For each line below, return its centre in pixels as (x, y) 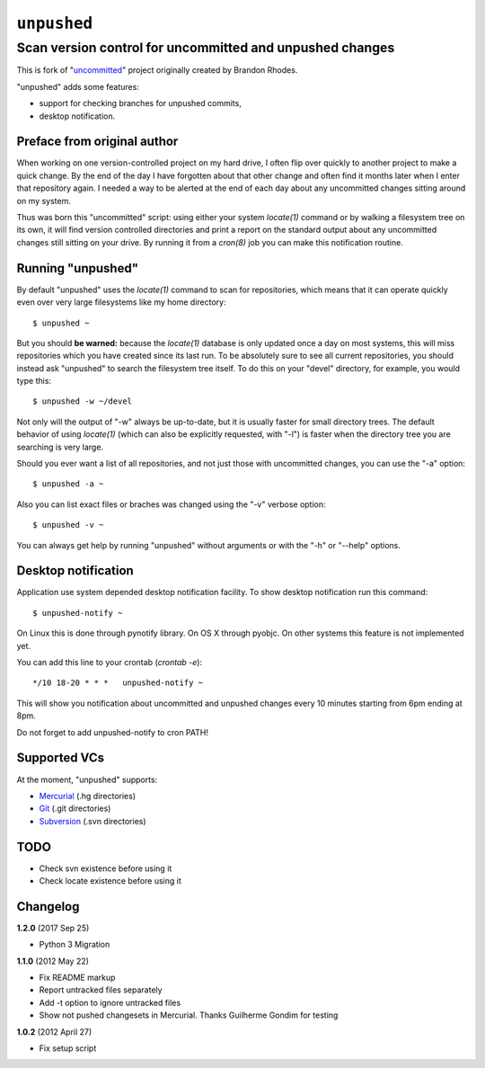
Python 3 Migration (75, 945)
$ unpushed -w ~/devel (83, 401)
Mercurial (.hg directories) (88, 796)
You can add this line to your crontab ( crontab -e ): (109, 663)
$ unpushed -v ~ (68, 525)
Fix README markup (77, 978)
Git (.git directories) (75, 808)
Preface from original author (97, 142)
